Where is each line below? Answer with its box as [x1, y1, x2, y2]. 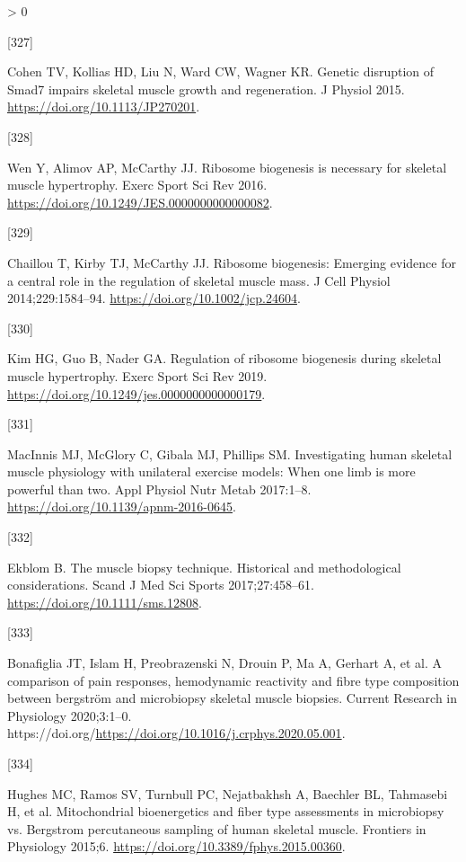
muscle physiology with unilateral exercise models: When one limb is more [7, 462, 416, 481]
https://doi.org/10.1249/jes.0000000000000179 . [7, 384, 266, 403]
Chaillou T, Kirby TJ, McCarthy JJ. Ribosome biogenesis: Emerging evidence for [7, 253, 456, 271]
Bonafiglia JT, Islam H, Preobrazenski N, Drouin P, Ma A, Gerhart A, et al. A [7, 653, 443, 672]
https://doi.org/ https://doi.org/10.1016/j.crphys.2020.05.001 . [7, 724, 346, 742]
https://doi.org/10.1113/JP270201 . [7, 97, 200, 116]
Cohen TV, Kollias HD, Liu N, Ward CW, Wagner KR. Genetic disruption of [7, 62, 435, 81]
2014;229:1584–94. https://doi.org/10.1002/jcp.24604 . [7, 289, 301, 307]
